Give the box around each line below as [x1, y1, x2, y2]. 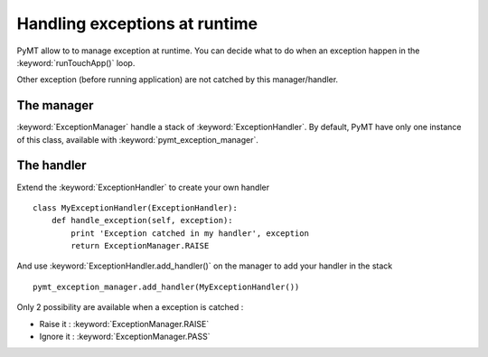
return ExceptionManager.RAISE [70, 240, 210, 251]
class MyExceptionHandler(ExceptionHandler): [33, 202, 239, 212]
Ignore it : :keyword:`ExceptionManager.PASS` [39, 331, 211, 343]
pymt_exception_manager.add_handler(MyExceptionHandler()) [33, 281, 300, 292]
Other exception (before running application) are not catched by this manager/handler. [16, 74, 339, 85]
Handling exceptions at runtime [16, 14, 258, 33]
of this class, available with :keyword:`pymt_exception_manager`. [16, 134, 259, 145]
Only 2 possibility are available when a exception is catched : [16, 302, 244, 313]
